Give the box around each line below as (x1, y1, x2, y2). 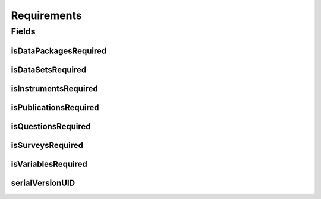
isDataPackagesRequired (11, 46, 107, 56)
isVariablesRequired (11, 159, 87, 169)
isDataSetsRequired (11, 65, 87, 75)
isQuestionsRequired (11, 121, 92, 131)
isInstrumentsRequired (11, 84, 98, 94)
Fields (11, 26, 36, 37)
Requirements (11, 9, 83, 22)
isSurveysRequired (11, 140, 83, 150)
